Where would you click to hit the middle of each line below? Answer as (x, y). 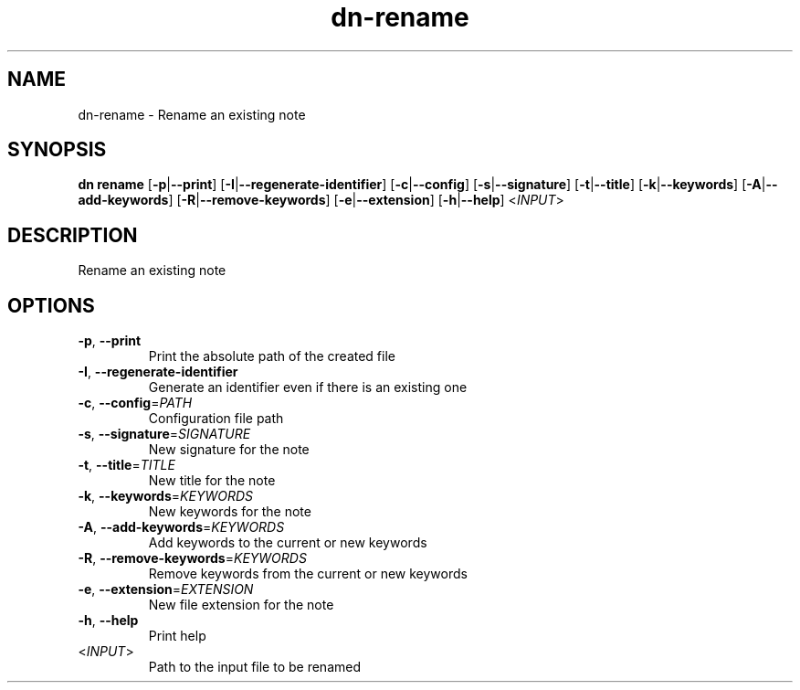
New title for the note (212, 481)
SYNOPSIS (57, 150)
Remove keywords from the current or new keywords (308, 574)
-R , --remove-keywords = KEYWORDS (192, 558)
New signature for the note (229, 450)
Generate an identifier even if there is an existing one (308, 387)
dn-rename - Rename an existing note (192, 114)
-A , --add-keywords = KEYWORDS (181, 527)
